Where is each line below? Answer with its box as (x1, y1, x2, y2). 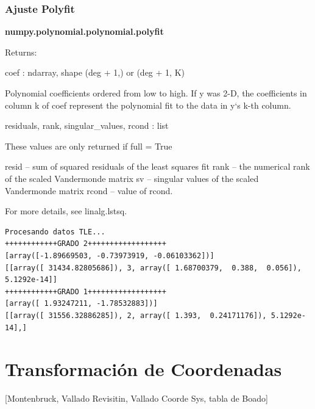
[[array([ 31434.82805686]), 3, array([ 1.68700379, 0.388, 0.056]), (5, 263, 302, 272)
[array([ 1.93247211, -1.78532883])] (5, 299, 158, 308)
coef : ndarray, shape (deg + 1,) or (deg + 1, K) (5, 66, 185, 79)
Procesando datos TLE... (5, 227, 105, 236)
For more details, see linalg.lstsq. (5, 204, 127, 217)
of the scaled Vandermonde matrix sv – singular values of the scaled (5, 172, 259, 184)
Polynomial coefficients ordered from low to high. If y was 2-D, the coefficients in (5, 87, 307, 99)
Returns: (5, 45, 37, 58)
